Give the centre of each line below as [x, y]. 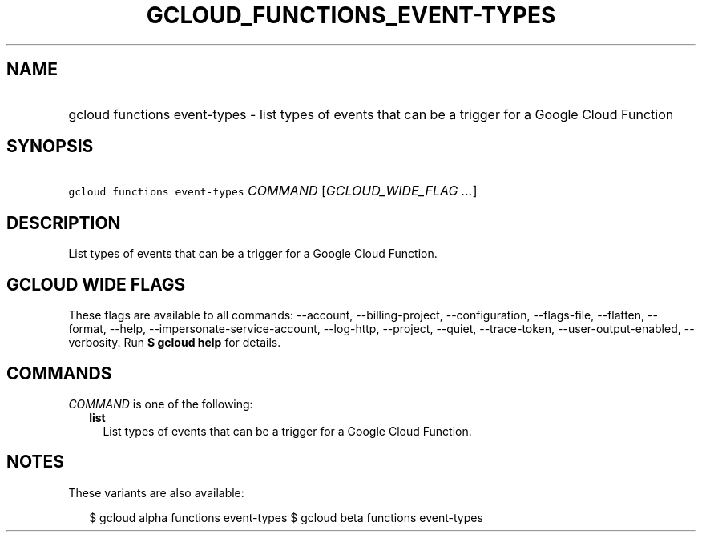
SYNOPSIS [50, 147]
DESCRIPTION [64, 223]
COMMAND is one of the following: [161, 403]
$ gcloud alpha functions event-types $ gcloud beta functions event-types [286, 517]
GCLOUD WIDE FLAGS [96, 284]
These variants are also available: [156, 492]
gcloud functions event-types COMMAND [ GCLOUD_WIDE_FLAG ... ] [273, 191]
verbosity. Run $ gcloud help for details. [175, 343]
